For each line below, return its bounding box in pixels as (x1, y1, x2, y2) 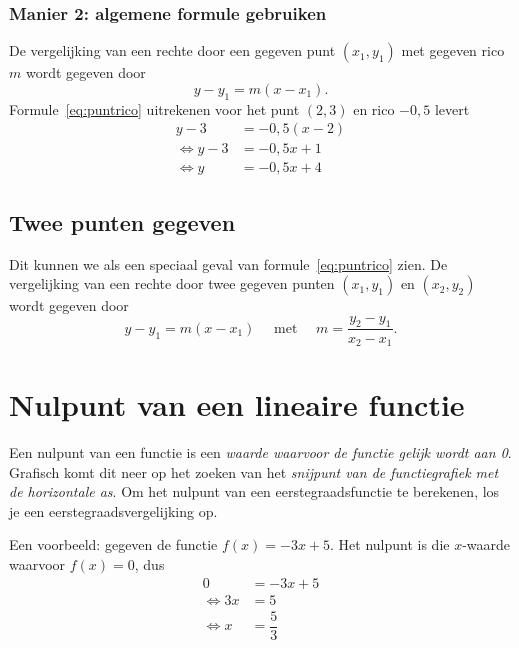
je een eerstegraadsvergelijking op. (9, 500, 218, 521)
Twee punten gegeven (9, 206, 236, 237)
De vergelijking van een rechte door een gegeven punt (9, 40, 336, 61)
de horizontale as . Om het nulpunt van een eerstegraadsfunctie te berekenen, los (9, 481, 500, 502)
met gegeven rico (401, 40, 505, 61)
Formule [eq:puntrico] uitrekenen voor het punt (9, 98, 300, 119)
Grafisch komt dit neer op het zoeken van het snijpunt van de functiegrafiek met (9, 461, 499, 482)
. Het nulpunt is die (330, 534, 450, 555)
